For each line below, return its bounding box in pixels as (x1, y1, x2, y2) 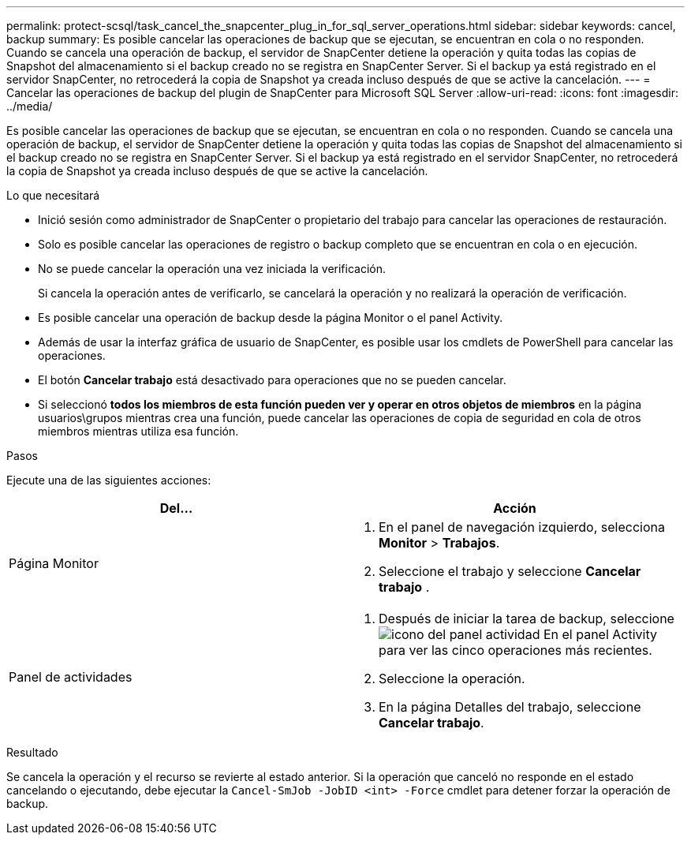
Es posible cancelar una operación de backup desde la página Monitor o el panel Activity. (38, 311, 503, 324)
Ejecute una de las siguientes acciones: (6, 473, 211, 487)
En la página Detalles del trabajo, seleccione (379, 699, 641, 715)
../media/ (6, 99, 53, 113)
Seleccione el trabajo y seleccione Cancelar (379, 563, 641, 579)
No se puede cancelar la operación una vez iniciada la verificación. (38, 262, 387, 275)
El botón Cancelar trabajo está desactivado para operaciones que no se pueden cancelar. (38, 373, 506, 387)
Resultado (6, 746, 58, 759)
